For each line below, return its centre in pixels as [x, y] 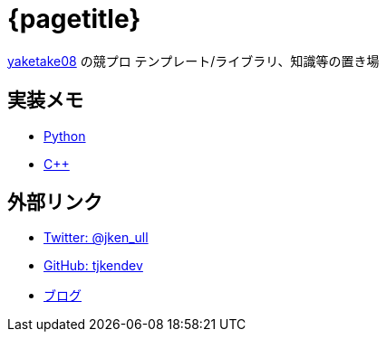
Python [65, 136]
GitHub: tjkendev [93, 266]
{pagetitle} [74, 19]
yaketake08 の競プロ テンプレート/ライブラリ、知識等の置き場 [193, 61]
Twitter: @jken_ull [96, 238]
